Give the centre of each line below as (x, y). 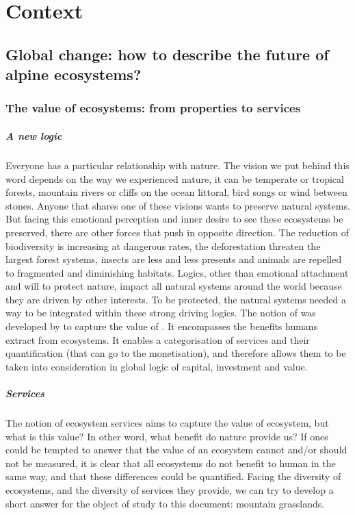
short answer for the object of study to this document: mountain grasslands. (165, 503)
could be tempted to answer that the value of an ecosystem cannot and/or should (176, 450)
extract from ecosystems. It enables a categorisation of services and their (158, 339)
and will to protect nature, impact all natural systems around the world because (174, 286)
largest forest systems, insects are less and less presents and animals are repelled (174, 259)
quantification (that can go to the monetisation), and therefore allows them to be (176, 353)
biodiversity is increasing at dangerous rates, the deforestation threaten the (163, 246)
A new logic (34, 135)
